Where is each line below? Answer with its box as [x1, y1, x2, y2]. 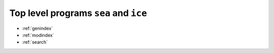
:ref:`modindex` [22, 32, 54, 38]
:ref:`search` [22, 39, 48, 45]
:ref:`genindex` [22, 25, 53, 31]
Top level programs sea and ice [9, 7, 147, 18]
